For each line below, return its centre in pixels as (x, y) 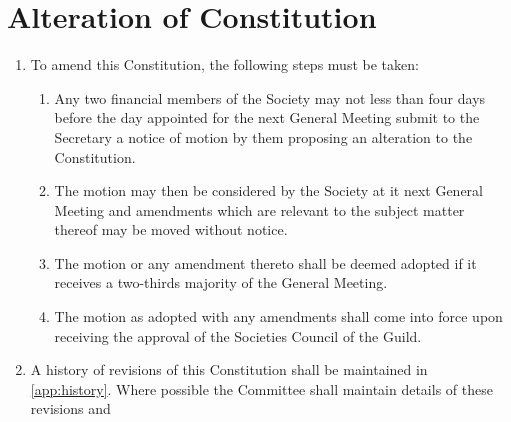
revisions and (70, 408)
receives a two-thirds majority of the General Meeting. (221, 282)
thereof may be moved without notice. (171, 229)
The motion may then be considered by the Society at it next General (268, 190)
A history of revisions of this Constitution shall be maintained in (229, 369)
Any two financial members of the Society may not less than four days (270, 97)
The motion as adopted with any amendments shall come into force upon (278, 316)
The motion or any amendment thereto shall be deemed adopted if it (265, 262)
